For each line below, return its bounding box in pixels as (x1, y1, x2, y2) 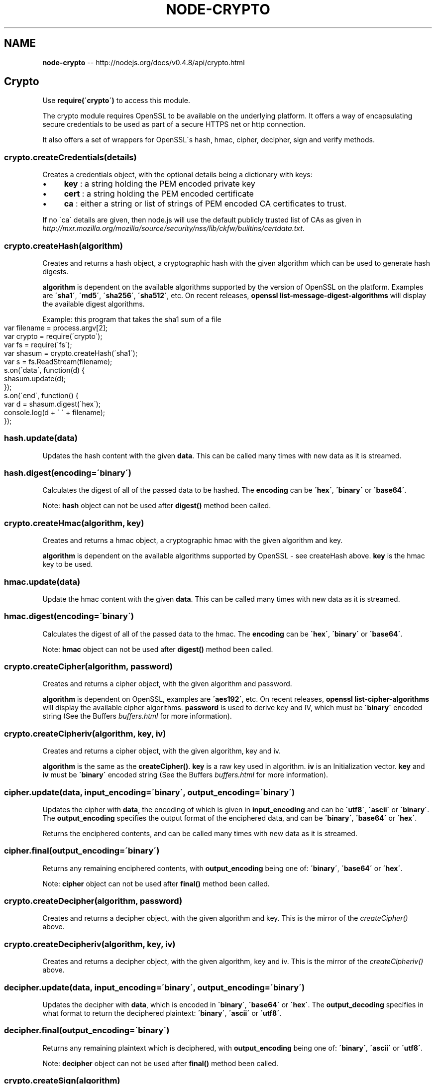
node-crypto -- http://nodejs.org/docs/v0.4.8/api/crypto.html (42, 58, 245, 67)
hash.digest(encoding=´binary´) (4, 468, 131, 478)
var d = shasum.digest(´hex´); (4, 399, 101, 408)
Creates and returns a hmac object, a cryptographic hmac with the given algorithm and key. (42, 536, 343, 545)
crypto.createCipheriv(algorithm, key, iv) (4, 728, 166, 739)
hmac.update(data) (4, 576, 81, 587)
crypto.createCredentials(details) (4, 152, 137, 162)
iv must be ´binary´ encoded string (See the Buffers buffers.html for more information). (42, 770, 328, 779)
